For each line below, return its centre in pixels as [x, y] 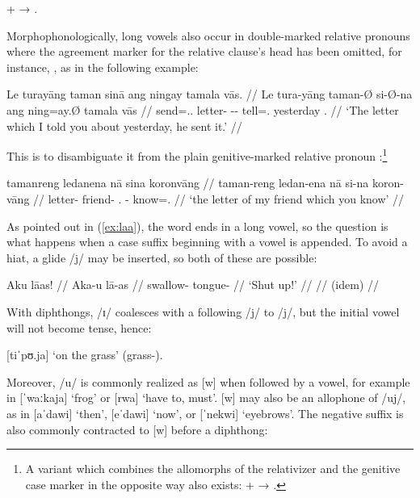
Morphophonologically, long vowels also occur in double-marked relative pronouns [208, 35]
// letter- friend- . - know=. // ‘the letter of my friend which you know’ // [219, 199]
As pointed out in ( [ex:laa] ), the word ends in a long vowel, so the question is [197, 226]
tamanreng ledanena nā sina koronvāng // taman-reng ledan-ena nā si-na [188, 183]
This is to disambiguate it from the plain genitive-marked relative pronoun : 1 [197, 155]
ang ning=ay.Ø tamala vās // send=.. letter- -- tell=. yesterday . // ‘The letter [203, 109]
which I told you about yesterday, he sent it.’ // [124, 126]
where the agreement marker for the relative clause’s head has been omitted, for [204, 51]
